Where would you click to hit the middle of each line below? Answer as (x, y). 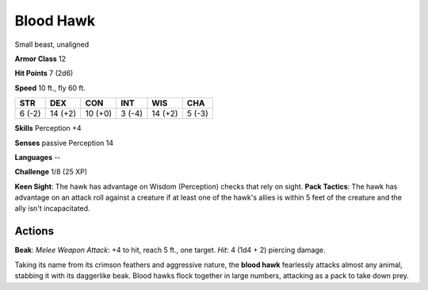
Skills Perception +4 (48, 128)
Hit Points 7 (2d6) (44, 73)
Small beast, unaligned (52, 44)
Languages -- (38, 157)
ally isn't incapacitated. (52, 208)
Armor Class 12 (40, 59)
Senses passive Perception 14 (64, 143)
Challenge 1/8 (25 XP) (51, 172)
